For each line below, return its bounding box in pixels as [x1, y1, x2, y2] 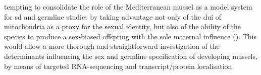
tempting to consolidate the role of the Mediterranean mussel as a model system [4, 2, 252, 12]
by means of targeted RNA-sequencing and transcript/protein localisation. [4, 60, 234, 71]
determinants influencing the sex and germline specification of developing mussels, [4, 50, 257, 61]
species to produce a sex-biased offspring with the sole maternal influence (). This [4, 31, 256, 41]
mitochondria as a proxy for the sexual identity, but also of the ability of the [4, 21, 241, 32]
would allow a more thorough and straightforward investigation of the [4, 41, 220, 51]
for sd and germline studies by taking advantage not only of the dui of [4, 11, 222, 22]
